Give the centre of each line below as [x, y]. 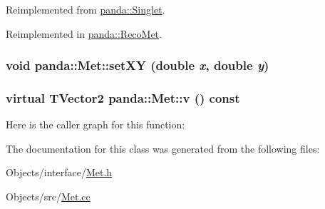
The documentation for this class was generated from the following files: [163, 148]
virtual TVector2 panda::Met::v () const [123, 97]
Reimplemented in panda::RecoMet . [84, 33]
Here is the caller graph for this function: [96, 124]
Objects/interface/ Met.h [59, 172]
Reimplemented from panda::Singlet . [86, 9]
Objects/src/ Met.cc [48, 197]
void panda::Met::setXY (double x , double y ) [138, 65]
